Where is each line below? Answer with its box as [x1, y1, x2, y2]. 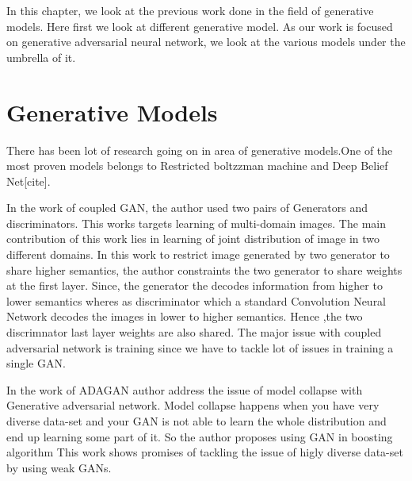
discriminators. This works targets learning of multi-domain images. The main [6, 214, 386, 231]
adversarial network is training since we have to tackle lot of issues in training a [6, 339, 394, 356]
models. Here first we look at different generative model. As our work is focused [6, 17, 393, 34]
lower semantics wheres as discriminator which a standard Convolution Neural [6, 292, 387, 309]
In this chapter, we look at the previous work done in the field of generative [6, 2, 374, 18]
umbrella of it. [6, 48, 76, 65]
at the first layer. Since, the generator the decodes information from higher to [6, 277, 383, 294]
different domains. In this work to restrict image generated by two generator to [6, 246, 390, 263]
